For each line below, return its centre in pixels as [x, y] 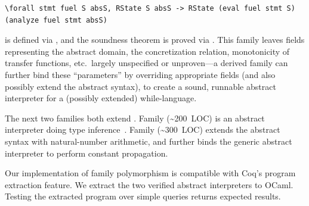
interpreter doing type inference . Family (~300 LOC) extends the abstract [143, 129]
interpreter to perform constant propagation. [86, 153]
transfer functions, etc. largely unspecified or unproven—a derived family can [146, 63]
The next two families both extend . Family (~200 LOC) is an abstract [135, 118]
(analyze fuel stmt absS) [56, 20]
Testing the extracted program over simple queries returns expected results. [143, 196]
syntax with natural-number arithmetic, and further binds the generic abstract [149, 141]
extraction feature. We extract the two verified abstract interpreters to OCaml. [149, 184]
